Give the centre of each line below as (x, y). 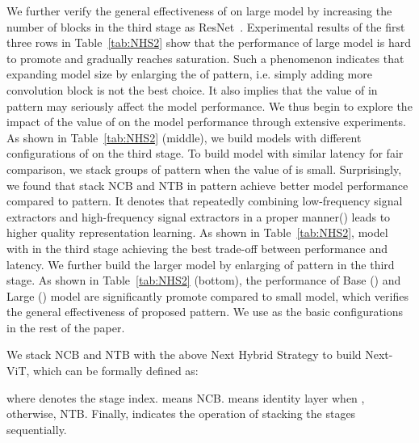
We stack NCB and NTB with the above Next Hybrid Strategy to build (184, 354)
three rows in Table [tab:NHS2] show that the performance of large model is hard (209, 42)
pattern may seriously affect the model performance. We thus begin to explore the (209, 105)
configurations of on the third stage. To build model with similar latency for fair (205, 153)
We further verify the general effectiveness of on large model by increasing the (199, 11)
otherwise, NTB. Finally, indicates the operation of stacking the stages (181, 413)
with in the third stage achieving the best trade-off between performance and (197, 248)
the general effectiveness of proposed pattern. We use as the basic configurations (205, 312)
